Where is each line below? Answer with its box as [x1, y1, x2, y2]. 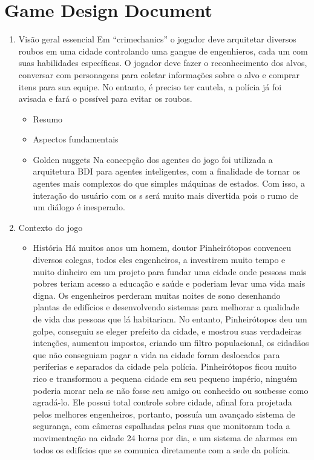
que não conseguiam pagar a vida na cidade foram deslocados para [33, 348, 280, 361]
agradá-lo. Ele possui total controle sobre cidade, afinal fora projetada [33, 396, 292, 408]
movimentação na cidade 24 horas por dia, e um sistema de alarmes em [33, 431, 298, 444]
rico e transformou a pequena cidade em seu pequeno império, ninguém [33, 372, 298, 384]
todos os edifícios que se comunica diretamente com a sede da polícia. [33, 443, 290, 456]
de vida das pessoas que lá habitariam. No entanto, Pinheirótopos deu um [33, 313, 307, 325]
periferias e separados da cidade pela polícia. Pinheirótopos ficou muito [33, 360, 297, 373]
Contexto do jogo [18, 221, 83, 233]
